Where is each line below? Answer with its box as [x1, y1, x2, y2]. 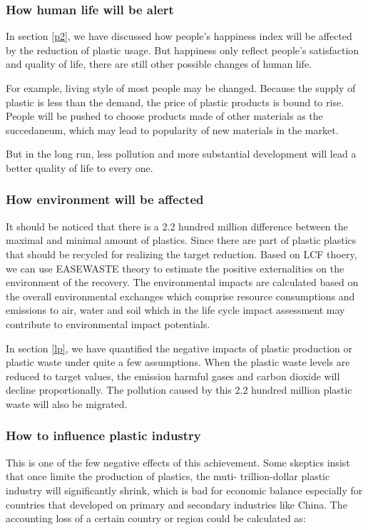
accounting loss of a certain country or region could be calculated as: [6, 511, 306, 526]
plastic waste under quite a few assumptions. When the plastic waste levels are [6, 355, 350, 370]
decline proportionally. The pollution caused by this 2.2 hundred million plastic [6, 382, 352, 397]
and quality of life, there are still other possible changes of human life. [6, 56, 312, 71]
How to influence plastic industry [6, 427, 201, 444]
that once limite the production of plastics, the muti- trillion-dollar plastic [6, 469, 330, 484]
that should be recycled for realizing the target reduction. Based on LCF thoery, [6, 246, 357, 261]
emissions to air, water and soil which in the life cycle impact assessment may [6, 302, 345, 317]
